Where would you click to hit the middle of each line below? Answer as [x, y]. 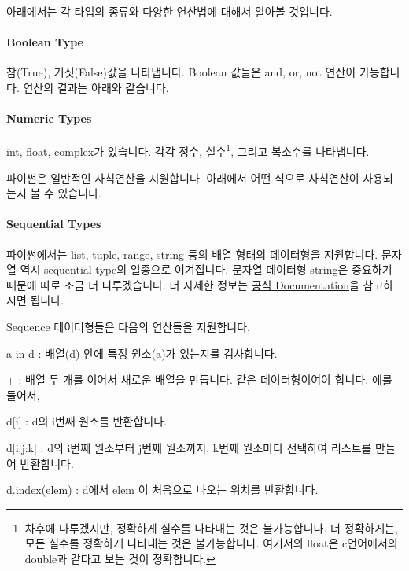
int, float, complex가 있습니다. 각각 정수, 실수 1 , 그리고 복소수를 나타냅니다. [188, 150]
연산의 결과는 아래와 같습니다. [96, 87]
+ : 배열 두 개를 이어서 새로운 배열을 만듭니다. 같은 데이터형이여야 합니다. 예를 [199, 379]
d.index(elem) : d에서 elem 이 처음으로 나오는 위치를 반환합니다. [162, 490]
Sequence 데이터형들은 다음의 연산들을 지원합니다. [128, 326]
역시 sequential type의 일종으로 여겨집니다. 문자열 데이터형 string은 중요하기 [206, 269]
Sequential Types [54, 224]
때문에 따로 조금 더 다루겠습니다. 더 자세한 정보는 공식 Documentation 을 [183, 284]
